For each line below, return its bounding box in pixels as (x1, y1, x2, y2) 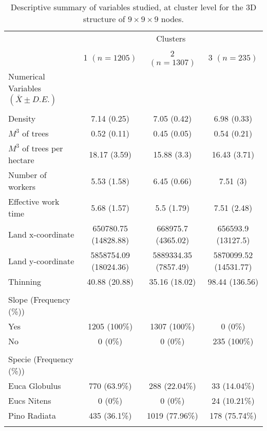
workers (8, 181, 36, 192)
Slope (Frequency (8, 293, 70, 305)
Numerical (8, 70, 45, 82)
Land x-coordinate (8, 228, 74, 240)
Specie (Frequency (8, 353, 73, 365)
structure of (83, 13, 125, 25)
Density (8, 112, 36, 124)
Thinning (8, 276, 42, 287)
